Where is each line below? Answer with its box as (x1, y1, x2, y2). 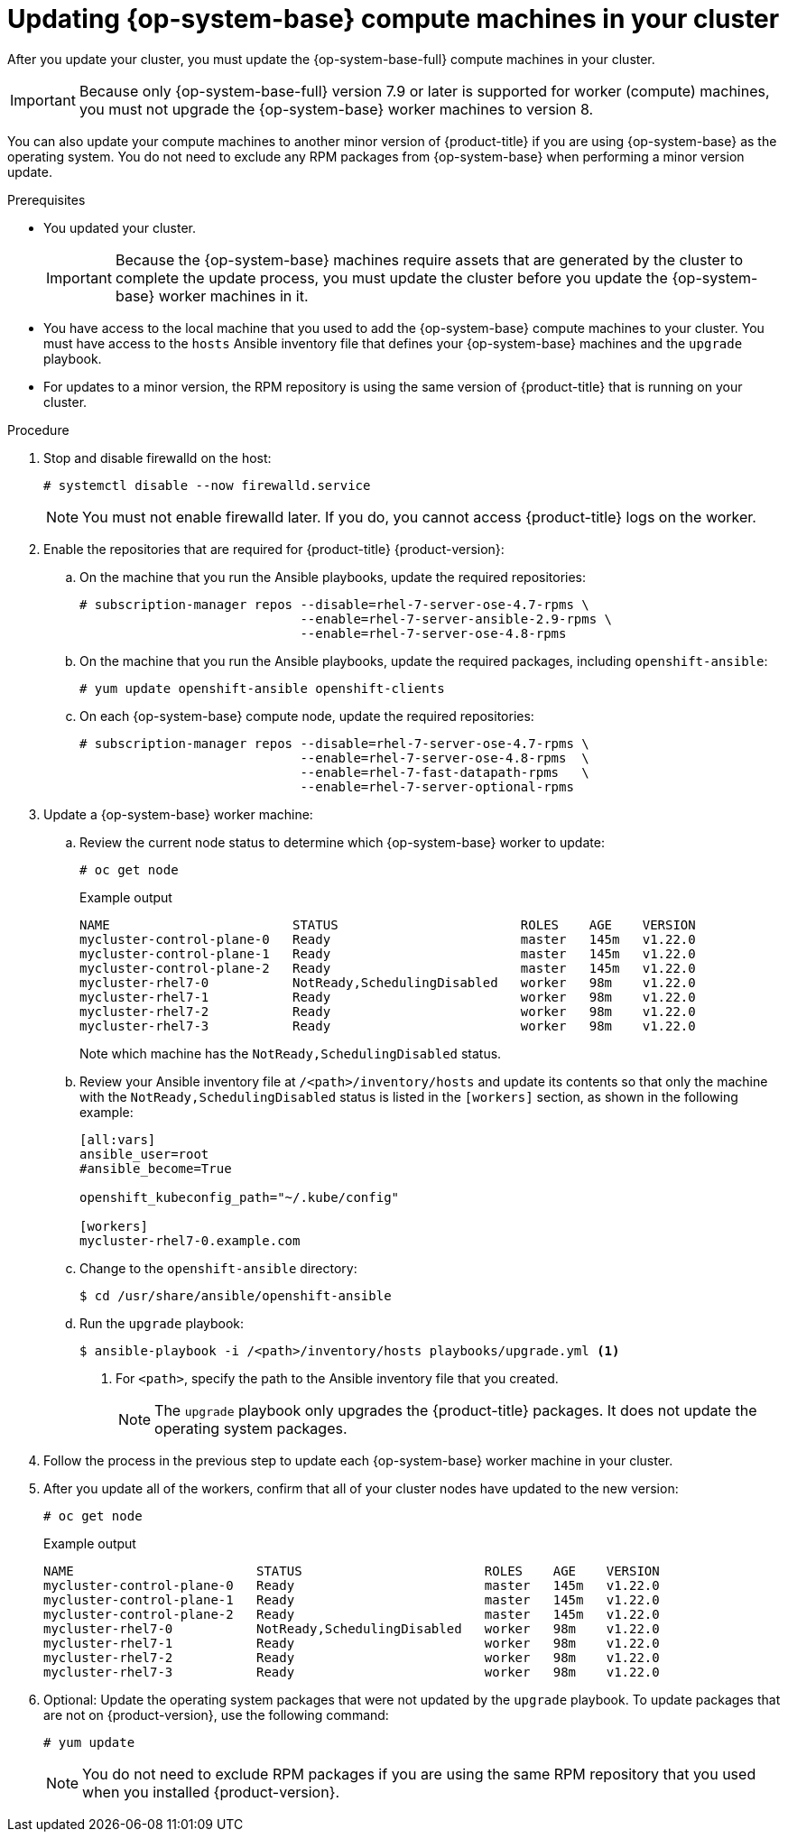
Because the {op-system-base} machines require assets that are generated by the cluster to (115, 250, 744, 269)
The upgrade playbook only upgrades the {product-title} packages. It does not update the (154, 1400, 757, 1419)
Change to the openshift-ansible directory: (79, 1260, 357, 1276)
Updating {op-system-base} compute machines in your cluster (7, 4, 780, 34)
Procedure (7, 421, 70, 438)
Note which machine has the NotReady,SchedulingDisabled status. (79, 1045, 502, 1061)
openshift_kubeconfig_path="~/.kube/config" (79, 1189, 400, 1205)
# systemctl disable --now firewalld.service (43, 477, 371, 493)
